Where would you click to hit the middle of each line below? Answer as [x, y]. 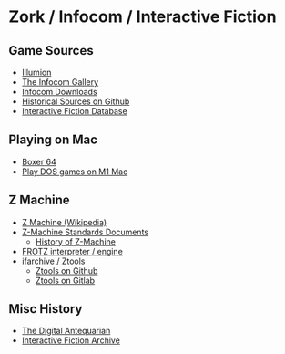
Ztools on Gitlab [65, 280]
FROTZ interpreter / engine [72, 251]
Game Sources [51, 51]
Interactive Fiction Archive [71, 340]
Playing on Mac [53, 140]
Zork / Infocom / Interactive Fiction [142, 17]
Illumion [36, 72]
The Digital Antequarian [66, 331]
